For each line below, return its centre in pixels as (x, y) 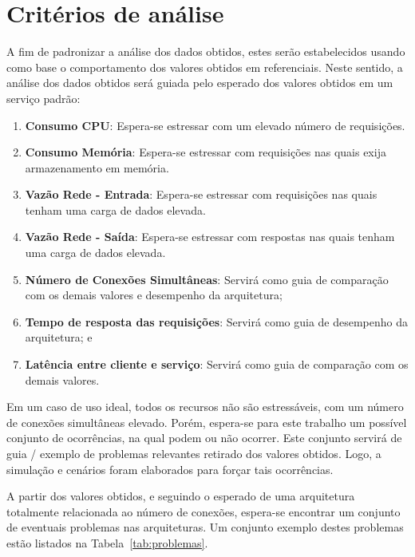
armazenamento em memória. (97, 167)
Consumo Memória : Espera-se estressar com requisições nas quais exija (206, 152)
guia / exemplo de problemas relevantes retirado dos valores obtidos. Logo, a (194, 453)
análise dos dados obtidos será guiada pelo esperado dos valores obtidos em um (200, 83)
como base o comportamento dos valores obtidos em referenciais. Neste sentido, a (205, 67)
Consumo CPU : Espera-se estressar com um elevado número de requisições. (215, 125)
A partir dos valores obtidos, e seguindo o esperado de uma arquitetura (181, 496)
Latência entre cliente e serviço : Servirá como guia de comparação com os (217, 364)
